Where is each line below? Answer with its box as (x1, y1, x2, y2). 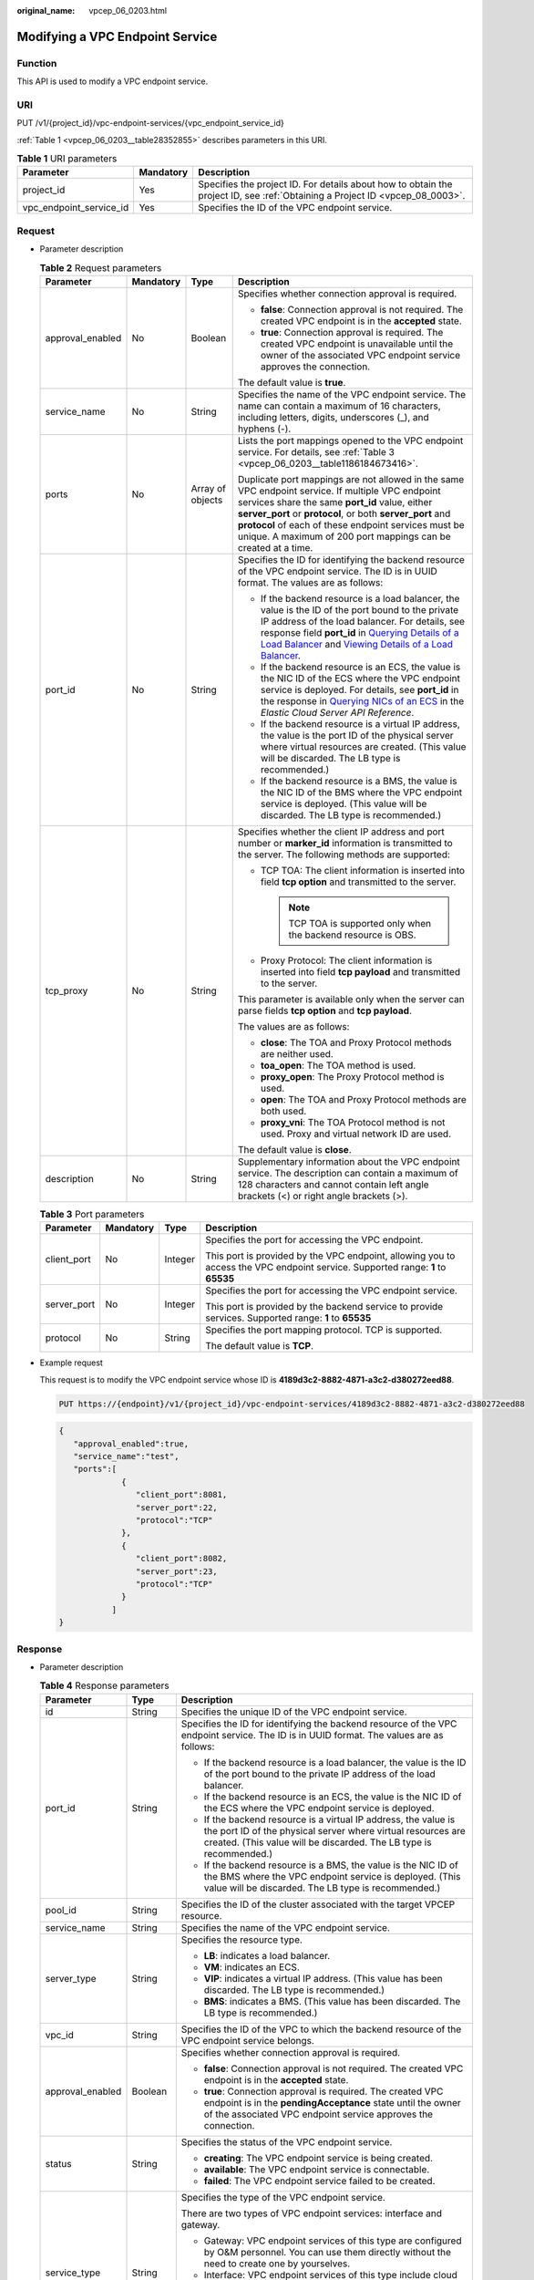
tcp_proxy (45, 984, 88, 997)
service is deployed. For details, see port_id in (260, 683, 459, 696)
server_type (45, 1972, 97, 1985)
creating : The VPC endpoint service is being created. (203, 2151, 433, 2164)
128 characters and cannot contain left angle (237, 1177, 429, 1190)
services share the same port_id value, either (237, 495, 433, 508)
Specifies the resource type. (180, 1933, 303, 1946)
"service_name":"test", (73, 1451, 180, 1462)
